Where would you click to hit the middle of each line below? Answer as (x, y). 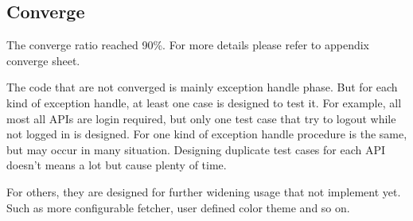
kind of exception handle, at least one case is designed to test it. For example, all (204, 102)
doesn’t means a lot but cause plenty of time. (117, 165)
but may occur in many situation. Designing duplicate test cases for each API (196, 149)
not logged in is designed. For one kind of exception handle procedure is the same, (207, 134)
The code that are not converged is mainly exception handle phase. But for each (202, 87)
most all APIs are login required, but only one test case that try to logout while (201, 118)
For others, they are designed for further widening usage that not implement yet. (204, 191)
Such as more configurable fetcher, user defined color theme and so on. (178, 207)
